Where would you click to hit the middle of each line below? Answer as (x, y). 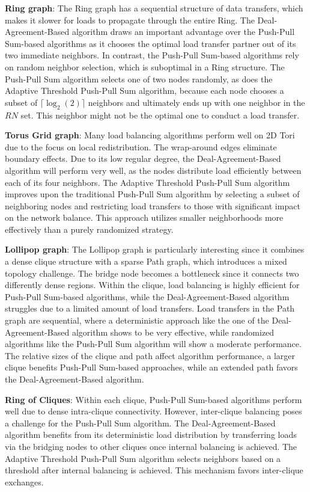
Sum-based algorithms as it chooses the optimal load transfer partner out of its (150, 43)
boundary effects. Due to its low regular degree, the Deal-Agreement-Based (143, 158)
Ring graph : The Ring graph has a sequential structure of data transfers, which (154, 8)
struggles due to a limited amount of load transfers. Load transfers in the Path (150, 308)
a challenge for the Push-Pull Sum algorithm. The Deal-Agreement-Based (140, 423)
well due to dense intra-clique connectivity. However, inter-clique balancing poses (153, 411)
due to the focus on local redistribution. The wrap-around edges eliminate (141, 146)
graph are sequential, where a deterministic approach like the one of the (137, 320)
